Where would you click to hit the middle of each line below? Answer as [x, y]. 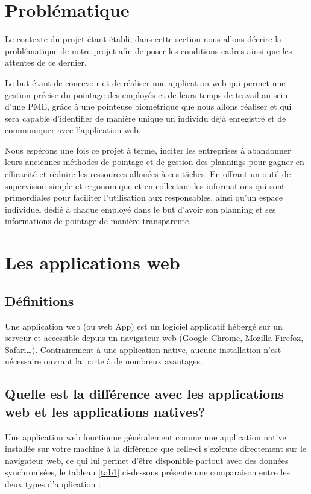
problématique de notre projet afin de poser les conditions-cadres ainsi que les [149, 50]
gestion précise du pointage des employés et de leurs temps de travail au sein [146, 94]
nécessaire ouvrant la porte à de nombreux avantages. [104, 361]
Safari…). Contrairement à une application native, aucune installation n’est [143, 349]
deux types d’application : [53, 483]
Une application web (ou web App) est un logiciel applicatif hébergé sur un [144, 326]
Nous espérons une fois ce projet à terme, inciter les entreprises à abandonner [148, 150]
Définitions [39, 300]
